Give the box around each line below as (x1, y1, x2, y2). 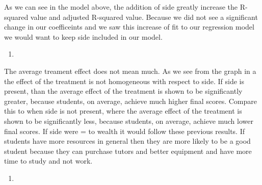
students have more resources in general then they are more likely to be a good (4, 136, 251, 146)
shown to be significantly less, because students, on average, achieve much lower (4, 115, 253, 126)
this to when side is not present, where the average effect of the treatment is (4, 105, 242, 116)
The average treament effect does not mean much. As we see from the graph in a (4, 65, 256, 76)
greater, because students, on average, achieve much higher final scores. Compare (4, 95, 257, 106)
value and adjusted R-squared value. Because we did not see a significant (30, 11, 258, 22)
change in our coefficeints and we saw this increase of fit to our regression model (4, 21, 254, 32)
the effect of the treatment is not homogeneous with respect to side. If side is (4, 75, 245, 86)
